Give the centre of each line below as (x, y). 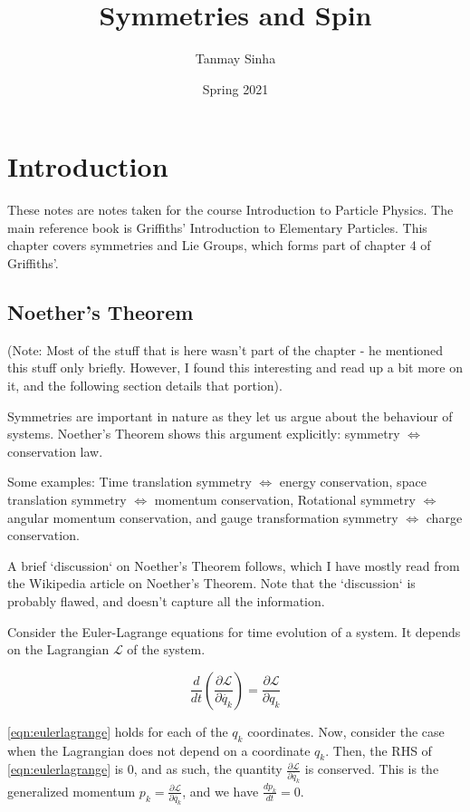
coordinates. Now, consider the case (346, 731)
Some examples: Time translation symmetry (129, 482)
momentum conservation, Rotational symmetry (285, 499)
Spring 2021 (235, 88)
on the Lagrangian (58, 649)
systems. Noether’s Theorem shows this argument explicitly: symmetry (204, 434)
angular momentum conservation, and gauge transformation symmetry (203, 517)
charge (444, 517)
